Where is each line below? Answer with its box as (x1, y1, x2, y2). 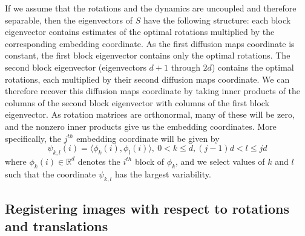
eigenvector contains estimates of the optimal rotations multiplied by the (5, 25, 275, 38)
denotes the (77, 155, 120, 167)
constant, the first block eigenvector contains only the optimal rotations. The (5, 49, 290, 62)
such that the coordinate (5, 167, 96, 180)
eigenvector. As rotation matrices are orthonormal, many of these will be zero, (5, 108, 295, 121)
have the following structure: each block (143, 13, 291, 26)
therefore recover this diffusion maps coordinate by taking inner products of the (5, 85, 300, 97)
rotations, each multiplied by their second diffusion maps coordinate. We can (5, 72, 290, 85)
